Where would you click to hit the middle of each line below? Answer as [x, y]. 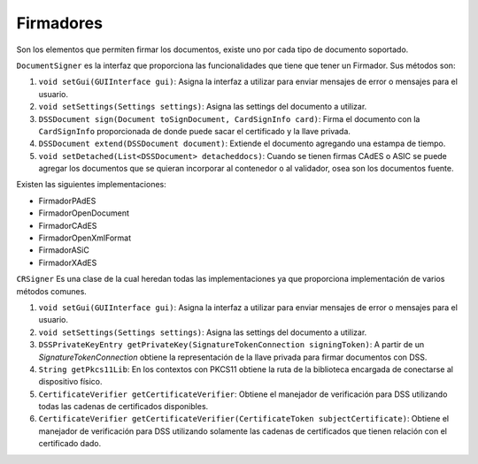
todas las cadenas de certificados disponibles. [123, 407]
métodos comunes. [52, 291]
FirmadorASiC [64, 250]
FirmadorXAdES [68, 262]
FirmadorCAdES [68, 225]
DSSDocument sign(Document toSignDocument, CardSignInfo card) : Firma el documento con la [229, 118]
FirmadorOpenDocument [84, 213]
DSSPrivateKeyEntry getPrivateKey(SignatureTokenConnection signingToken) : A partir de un [231, 345]
